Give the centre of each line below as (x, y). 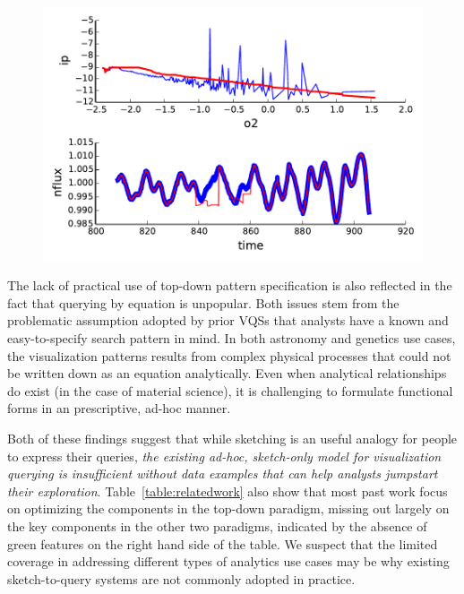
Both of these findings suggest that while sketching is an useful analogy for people (232, 438)
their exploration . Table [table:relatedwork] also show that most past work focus (228, 491)
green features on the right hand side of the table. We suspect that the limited (223, 543)
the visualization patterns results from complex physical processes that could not (229, 355)
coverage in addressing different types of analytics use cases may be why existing (228, 561)
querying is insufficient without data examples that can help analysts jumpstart (223, 473)
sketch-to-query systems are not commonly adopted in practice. (181, 578)
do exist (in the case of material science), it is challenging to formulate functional (230, 390)
